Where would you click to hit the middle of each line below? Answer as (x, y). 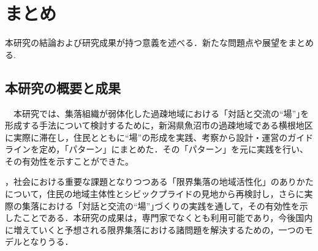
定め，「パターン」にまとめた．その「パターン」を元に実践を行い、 (173, 149)
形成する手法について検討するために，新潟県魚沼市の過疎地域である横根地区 (159, 125)
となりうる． (47, 242)
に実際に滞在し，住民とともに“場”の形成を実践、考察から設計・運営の (146, 137)
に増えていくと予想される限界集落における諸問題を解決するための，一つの (155, 229)
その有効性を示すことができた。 (69, 161)
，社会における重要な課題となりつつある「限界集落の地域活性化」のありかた (159, 182)
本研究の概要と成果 (63, 87)
